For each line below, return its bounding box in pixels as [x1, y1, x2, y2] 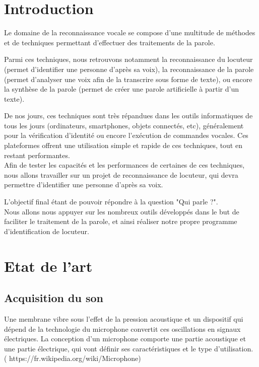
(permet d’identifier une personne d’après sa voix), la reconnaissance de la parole [4, 63, 254, 74]
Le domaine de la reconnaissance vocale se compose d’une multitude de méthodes [4, 27, 255, 38]
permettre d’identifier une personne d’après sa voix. [4, 179, 163, 190]
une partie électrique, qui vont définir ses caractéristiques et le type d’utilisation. [4, 343, 253, 353]
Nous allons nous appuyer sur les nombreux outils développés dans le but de [4, 206, 239, 216]
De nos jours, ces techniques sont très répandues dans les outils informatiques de [4, 110, 253, 121]
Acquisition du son [4, 290, 103, 306]
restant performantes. [4, 150, 70, 160]
